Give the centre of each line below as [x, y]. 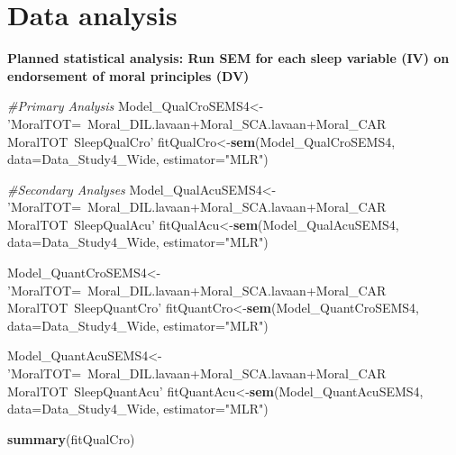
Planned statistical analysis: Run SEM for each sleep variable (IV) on [228, 58]
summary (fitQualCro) [71, 438]
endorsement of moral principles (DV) [128, 75]
